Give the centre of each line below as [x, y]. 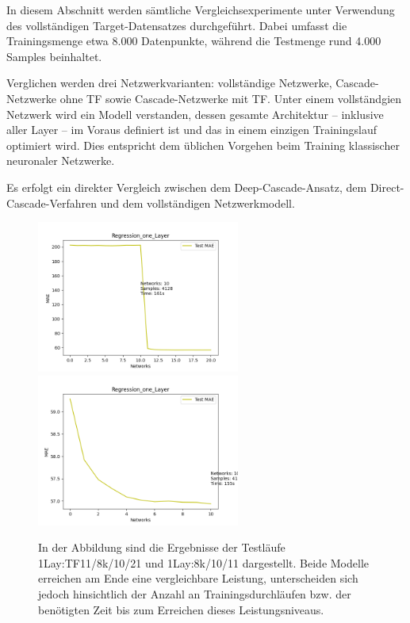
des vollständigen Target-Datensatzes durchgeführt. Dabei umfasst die [177, 25]
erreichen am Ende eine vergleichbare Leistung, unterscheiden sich [198, 578]
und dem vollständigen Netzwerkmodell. [197, 203]
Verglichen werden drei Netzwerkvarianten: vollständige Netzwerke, [169, 83]
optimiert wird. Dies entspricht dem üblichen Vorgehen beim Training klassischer [203, 145]
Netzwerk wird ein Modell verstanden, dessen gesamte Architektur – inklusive [195, 114]
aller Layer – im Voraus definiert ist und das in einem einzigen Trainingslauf [192, 130]
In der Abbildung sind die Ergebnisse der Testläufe [162, 547]
